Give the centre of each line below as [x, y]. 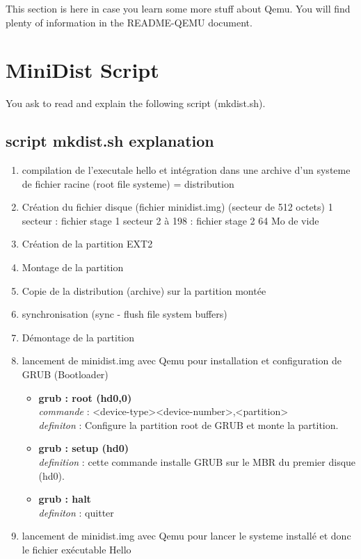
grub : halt [65, 499]
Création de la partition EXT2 [87, 244]
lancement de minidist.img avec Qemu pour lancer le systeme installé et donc [186, 536]
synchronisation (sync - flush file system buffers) [125, 314]
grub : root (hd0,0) [85, 397]
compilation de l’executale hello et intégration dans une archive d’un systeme [186, 170]
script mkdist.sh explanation [110, 141]
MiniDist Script [82, 70]
